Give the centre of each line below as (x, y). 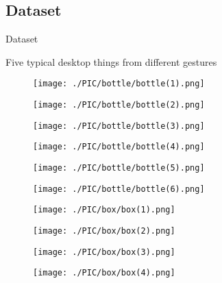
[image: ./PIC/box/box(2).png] (104, 231)
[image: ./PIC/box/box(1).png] (104, 210)
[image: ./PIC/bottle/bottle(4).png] (119, 147)
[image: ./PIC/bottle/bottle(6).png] (119, 189)
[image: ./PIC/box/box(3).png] (104, 252)
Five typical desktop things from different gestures (111, 61)
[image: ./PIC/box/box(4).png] (104, 273)
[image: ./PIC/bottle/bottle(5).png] (119, 168)
